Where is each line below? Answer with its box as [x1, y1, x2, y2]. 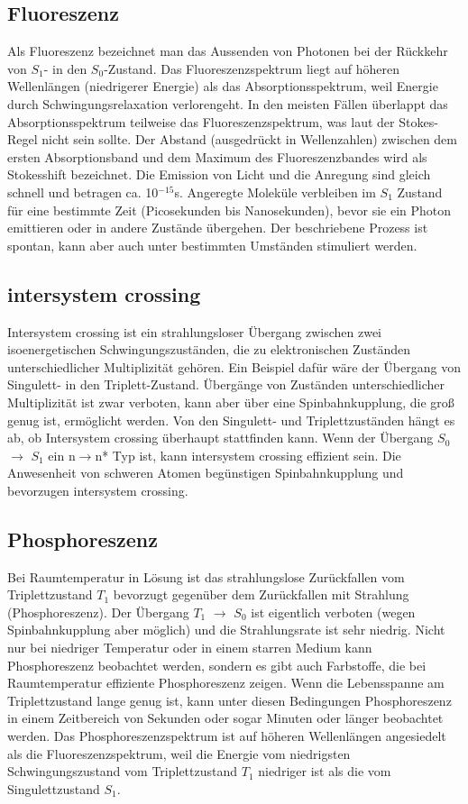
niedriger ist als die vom [258, 762, 391, 781]
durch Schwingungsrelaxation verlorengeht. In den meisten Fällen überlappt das [7, 94, 448, 113]
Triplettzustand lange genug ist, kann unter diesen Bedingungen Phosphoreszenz [7, 690, 452, 709]
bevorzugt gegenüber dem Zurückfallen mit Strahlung [113, 585, 409, 604]
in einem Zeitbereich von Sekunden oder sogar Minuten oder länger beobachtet [7, 708, 444, 727]
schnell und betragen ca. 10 [7, 182, 159, 201]
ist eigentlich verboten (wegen [251, 602, 416, 621]
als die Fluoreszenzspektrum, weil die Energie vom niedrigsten [7, 744, 351, 763]
